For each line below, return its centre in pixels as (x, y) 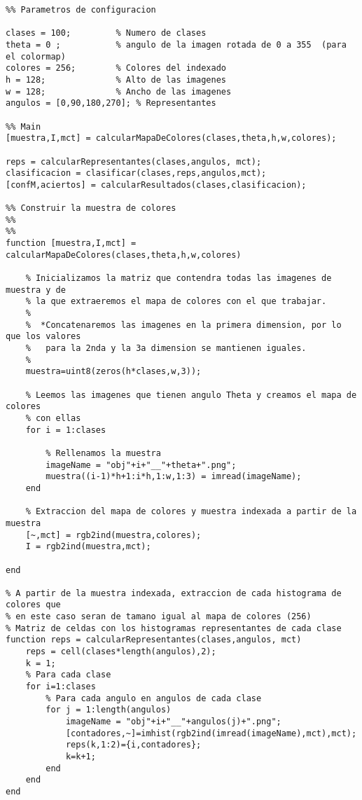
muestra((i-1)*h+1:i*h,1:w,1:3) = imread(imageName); (174, 477)
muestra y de (36, 290)
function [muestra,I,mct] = (71, 243)
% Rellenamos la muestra (103, 453)
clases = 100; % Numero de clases (106, 33)
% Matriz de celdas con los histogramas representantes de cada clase (174, 628)
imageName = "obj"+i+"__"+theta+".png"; (141, 465)
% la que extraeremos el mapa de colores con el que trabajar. (176, 302)
